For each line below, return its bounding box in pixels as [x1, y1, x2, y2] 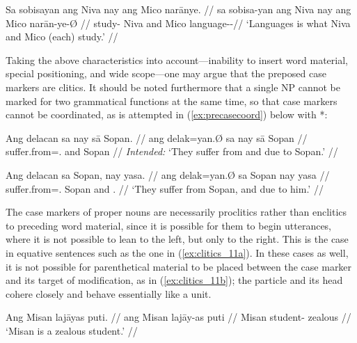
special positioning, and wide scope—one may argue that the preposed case [6, 66, 326, 81]
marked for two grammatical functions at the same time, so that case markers [6, 93, 338, 108]
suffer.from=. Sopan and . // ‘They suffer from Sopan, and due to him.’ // [6, 181, 324, 196]
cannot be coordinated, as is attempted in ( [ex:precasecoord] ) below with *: [6, 107, 328, 122]
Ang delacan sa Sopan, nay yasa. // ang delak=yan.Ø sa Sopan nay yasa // [6, 167, 330, 182]
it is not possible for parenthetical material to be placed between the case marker [6, 259, 352, 273]
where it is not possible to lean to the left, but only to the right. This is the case [6, 232, 349, 246]
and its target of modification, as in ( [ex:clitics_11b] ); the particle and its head [6, 273, 343, 287]
